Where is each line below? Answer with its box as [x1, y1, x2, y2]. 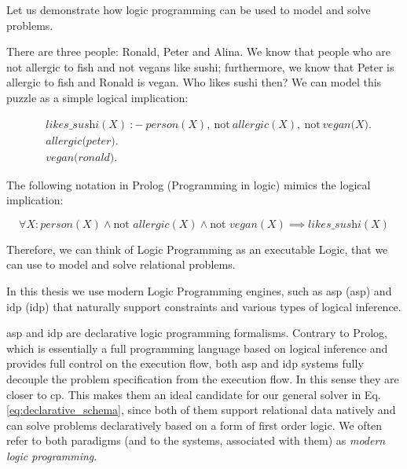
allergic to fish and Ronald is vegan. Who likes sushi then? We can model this [6, 74, 382, 90]
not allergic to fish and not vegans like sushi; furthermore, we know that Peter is [6, 58, 394, 75]
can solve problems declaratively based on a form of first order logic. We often [6, 416, 383, 433]
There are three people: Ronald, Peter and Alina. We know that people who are [6, 43, 391, 60]
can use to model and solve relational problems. [6, 256, 236, 273]
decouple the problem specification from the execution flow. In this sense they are [6, 371, 399, 387]
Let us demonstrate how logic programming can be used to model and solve [6, 2, 371, 17]
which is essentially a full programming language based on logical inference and [6, 339, 388, 356]
